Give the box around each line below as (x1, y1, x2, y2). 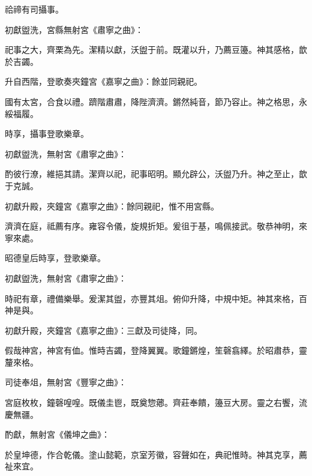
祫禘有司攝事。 (5, 3, 64, 15)
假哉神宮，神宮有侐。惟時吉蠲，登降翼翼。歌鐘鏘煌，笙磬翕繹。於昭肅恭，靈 (5, 344, 307, 357)
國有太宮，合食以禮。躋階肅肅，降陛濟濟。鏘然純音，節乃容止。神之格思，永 (5, 95, 307, 107)
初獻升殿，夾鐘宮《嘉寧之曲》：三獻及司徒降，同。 (5, 324, 202, 336)
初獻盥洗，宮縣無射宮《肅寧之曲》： (5, 23, 143, 35)
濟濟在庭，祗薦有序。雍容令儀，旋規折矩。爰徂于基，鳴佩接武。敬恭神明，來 (5, 220, 307, 232)
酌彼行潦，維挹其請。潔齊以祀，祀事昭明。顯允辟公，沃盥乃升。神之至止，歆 (5, 167, 307, 180)
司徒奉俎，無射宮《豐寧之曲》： (5, 376, 127, 388)
